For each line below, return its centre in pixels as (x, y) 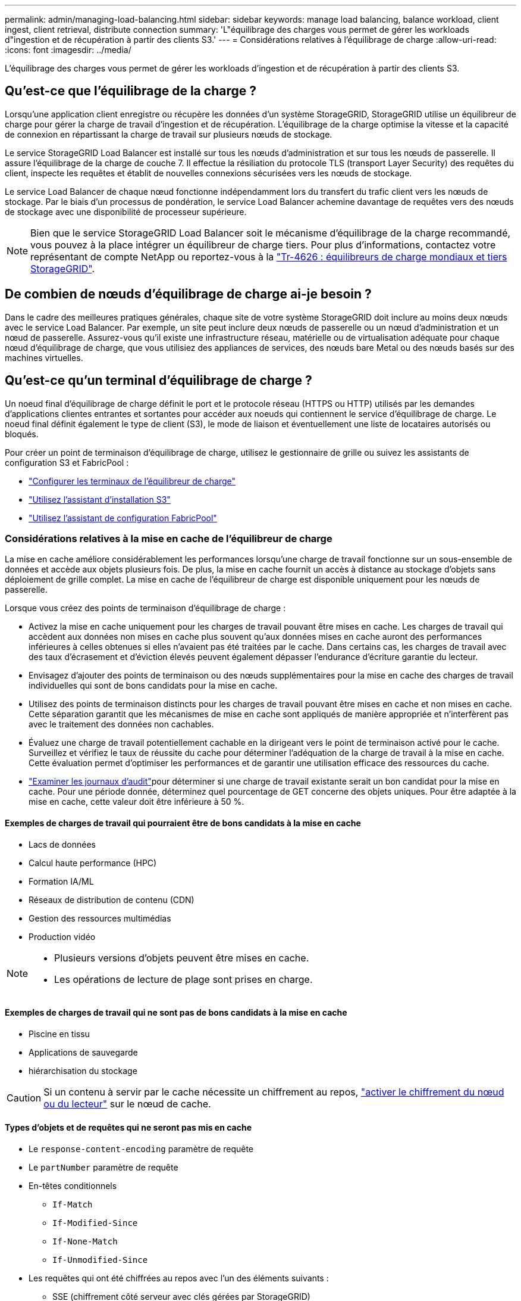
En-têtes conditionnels (73, 1185)
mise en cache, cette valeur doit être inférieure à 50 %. (136, 802)
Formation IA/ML (61, 881)
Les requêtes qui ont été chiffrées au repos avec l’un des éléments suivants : (179, 1278)
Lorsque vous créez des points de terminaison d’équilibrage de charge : (145, 608)
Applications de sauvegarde (83, 1052)
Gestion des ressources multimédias (100, 918)
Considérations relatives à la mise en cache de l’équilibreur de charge (169, 538)
